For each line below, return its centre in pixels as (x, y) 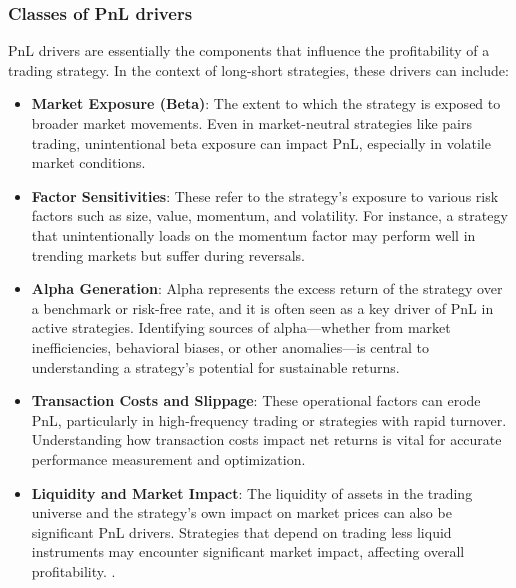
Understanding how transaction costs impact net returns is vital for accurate (266, 439)
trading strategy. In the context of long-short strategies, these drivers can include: (258, 69)
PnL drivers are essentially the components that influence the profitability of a (249, 50)
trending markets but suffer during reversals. (168, 254)
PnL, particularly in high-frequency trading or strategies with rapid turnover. (269, 419)
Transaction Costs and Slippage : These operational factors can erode (256, 400)
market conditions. (88, 162)
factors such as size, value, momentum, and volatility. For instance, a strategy (269, 215)
